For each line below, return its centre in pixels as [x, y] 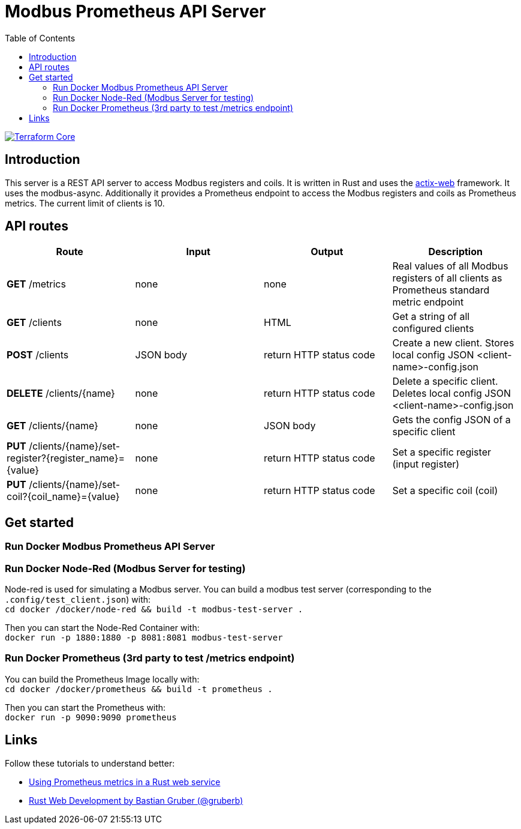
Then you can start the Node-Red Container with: [102, 628]
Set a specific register [442, 452]
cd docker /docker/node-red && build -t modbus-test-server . [154, 610]
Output [327, 252]
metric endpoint [428, 302]
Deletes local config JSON [452, 393]
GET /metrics [36, 284]
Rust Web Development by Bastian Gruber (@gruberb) [136, 800]
